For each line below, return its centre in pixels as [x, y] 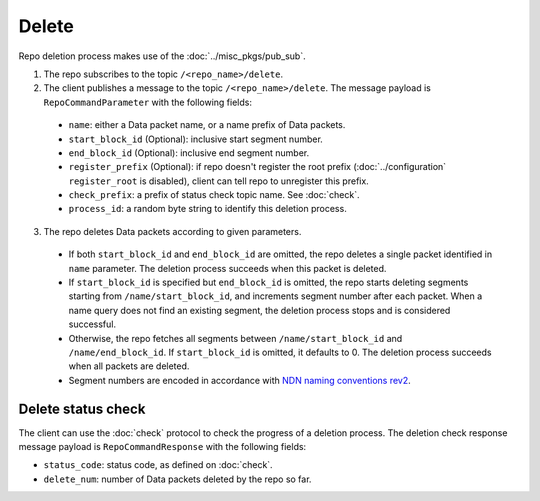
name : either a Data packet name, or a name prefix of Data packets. [207, 125]
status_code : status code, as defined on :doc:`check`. [158, 465]
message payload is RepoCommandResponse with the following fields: [162, 447]
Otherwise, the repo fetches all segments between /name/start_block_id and [235, 338]
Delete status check [82, 408]
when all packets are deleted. [129, 366]
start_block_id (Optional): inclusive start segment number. [196, 139]
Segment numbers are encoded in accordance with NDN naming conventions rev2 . [240, 380]
